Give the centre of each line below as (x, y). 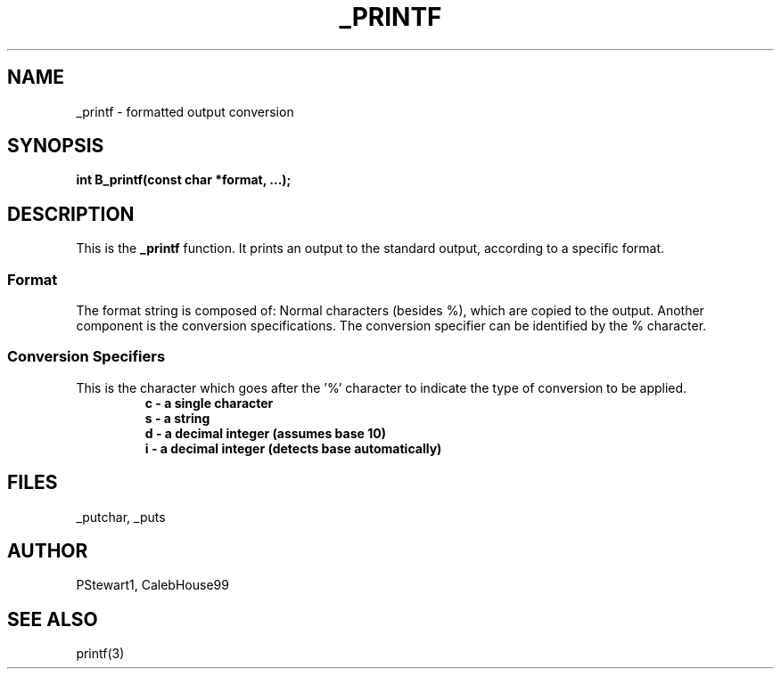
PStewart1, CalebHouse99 (152, 585)
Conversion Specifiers (86, 357)
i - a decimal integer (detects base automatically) (293, 448)
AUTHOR (48, 551)
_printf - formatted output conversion (185, 111)
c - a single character (209, 403)
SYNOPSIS (56, 146)
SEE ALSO (53, 619)
